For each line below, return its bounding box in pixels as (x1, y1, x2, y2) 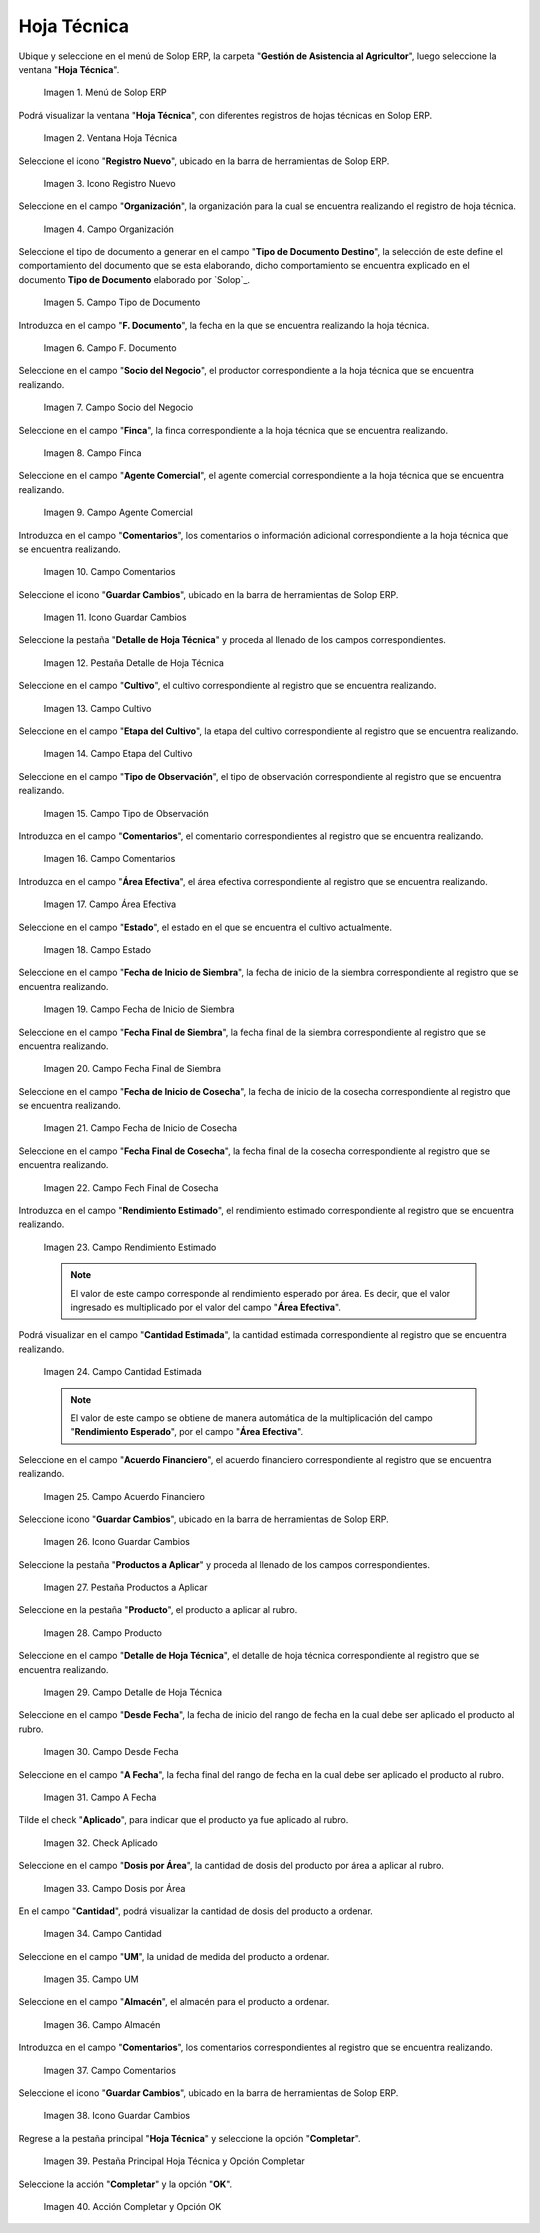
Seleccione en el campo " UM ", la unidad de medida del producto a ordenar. (18, 1950, 330, 1962)
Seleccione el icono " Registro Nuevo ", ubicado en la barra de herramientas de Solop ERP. (18, 155, 390, 167)
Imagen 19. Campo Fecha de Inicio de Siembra (43, 1003, 235, 1015)
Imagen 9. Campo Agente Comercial (43, 506, 194, 519)
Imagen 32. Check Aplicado (43, 1836, 159, 1849)
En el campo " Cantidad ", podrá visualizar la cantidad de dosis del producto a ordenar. (18, 1905, 374, 1917)
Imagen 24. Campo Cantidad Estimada (43, 1366, 202, 1378)
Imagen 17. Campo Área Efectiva (43, 898, 177, 910)
